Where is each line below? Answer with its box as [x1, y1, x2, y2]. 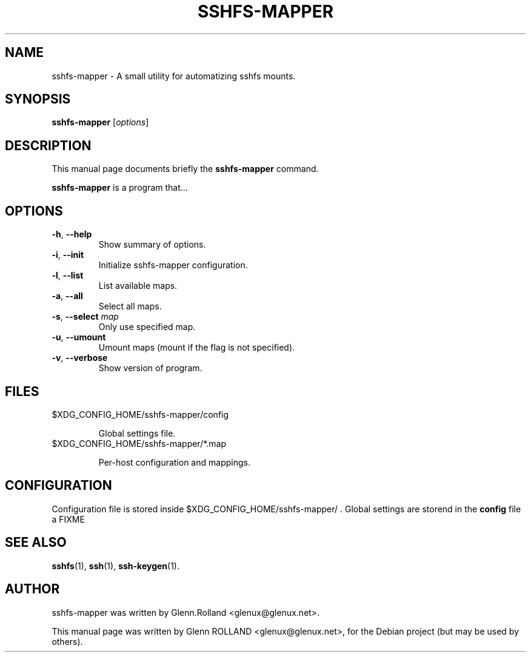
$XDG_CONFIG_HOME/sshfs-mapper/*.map [52, 438, 227, 449]
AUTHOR [5, 581, 60, 597]
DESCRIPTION [5, 137, 92, 153]
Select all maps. [98, 301, 162, 312]
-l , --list [52, 270, 84, 281]
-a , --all [52, 291, 83, 302]
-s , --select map [52, 311, 119, 322]
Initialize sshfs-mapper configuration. [98, 260, 248, 271]
